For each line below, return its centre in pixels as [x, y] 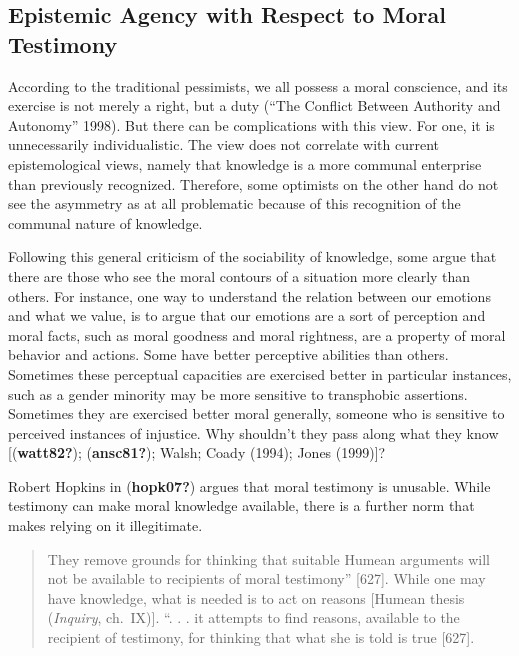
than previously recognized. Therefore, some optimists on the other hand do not [253, 183]
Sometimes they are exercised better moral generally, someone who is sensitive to [256, 413]
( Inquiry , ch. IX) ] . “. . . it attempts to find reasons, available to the [253, 617]
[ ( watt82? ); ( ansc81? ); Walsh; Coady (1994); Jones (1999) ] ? [197, 452]
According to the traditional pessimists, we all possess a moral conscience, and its [258, 85]
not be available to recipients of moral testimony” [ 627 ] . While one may [266, 578]
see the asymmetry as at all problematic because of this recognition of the [234, 203]
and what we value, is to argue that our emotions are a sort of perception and [247, 315]
